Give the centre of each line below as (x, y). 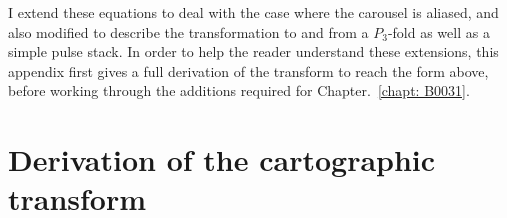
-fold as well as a (438, 31)
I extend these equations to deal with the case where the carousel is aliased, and (253, 12)
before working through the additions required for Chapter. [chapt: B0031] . (239, 90)
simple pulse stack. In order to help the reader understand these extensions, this (253, 51)
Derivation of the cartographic (222, 159)
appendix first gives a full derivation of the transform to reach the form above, (248, 70)
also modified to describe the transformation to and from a (188, 31)
